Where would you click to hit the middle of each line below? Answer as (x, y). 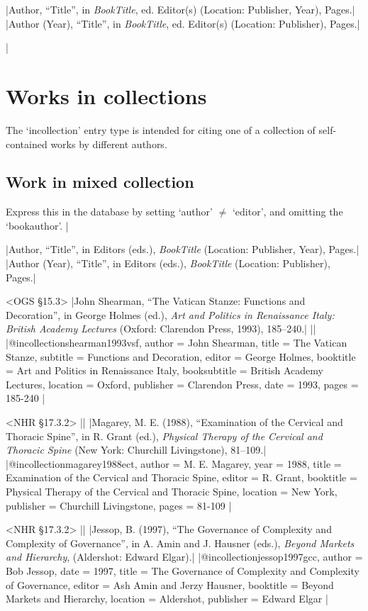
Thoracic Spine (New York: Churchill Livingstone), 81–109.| (136, 450)
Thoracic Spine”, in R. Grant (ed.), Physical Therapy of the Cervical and (164, 436)
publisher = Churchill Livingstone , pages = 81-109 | (119, 505)
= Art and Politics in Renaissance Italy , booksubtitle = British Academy (165, 370)
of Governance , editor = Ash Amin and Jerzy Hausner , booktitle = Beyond (170, 584)
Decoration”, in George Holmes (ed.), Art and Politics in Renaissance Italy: (170, 314)
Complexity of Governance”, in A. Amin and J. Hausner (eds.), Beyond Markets (180, 543)
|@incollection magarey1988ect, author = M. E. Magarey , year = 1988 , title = (174, 463)
